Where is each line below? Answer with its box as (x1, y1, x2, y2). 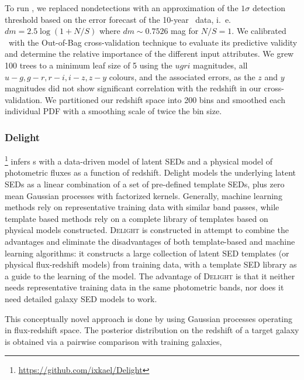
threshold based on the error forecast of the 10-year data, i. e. (5, 13, 232, 25)
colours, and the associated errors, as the (109, 70, 255, 83)
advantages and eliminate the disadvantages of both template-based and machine (5, 235, 295, 247)
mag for (171, 25, 199, 37)
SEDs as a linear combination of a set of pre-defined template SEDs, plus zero (5, 178, 285, 190)
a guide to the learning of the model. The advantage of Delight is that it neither (5, 269, 295, 282)
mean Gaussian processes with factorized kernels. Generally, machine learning (5, 189, 282, 201)
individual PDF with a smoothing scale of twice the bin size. (5, 105, 222, 117)
